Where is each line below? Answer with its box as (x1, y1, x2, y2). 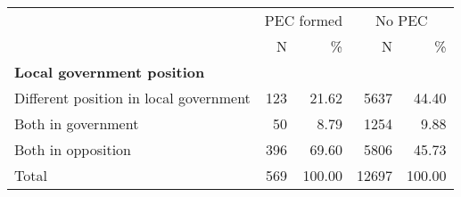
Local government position (14, 62, 205, 82)
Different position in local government (14, 87, 251, 108)
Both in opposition (14, 139, 132, 160)
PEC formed (264, 10, 343, 30)
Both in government (14, 113, 139, 134)
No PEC (375, 10, 428, 30)
